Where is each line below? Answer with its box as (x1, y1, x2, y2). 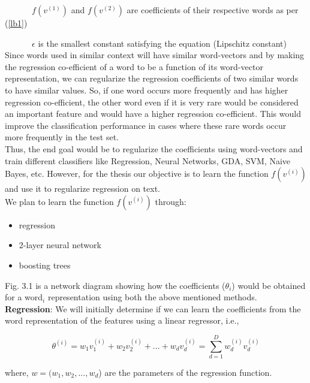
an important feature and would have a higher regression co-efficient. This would (5, 107, 301, 120)
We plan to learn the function (5, 195, 114, 207)
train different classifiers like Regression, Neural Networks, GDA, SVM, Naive (5, 154, 290, 167)
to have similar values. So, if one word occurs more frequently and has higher (5, 83, 288, 96)
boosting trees (19, 258, 71, 271)
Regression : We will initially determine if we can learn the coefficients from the (5, 302, 301, 315)
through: (155, 195, 186, 207)
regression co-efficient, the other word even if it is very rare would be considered (5, 95, 299, 108)
